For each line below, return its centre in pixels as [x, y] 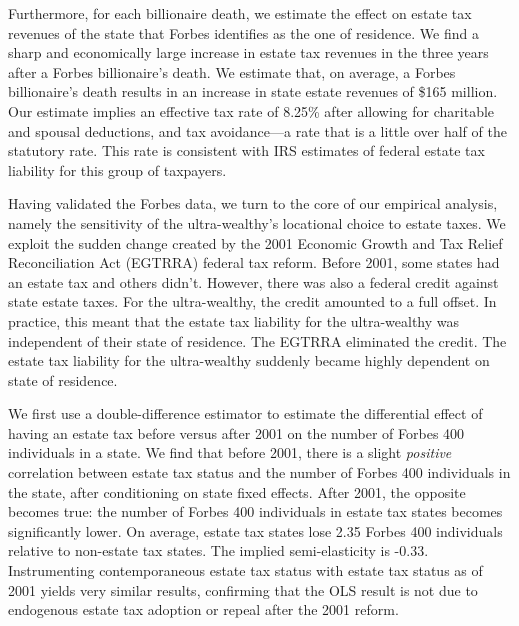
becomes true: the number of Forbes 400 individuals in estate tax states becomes [255, 511]
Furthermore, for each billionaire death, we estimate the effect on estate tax [240, 13]
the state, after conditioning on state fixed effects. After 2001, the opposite [237, 491]
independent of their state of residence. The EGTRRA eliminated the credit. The [257, 340]
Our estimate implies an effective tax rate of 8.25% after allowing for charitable [251, 110]
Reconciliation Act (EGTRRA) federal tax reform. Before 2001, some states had [254, 262]
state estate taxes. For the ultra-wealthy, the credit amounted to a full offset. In [252, 301]
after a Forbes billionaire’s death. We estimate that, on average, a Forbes [232, 71]
